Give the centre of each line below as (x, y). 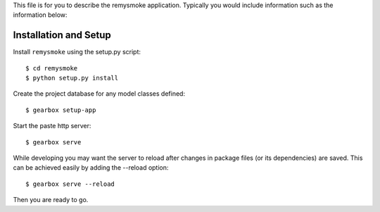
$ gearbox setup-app (61, 110)
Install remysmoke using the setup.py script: (77, 52)
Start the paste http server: (52, 126)
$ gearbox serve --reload (70, 184)
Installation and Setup (62, 35)
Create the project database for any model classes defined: (99, 94)
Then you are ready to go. (51, 200)
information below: (40, 15)
